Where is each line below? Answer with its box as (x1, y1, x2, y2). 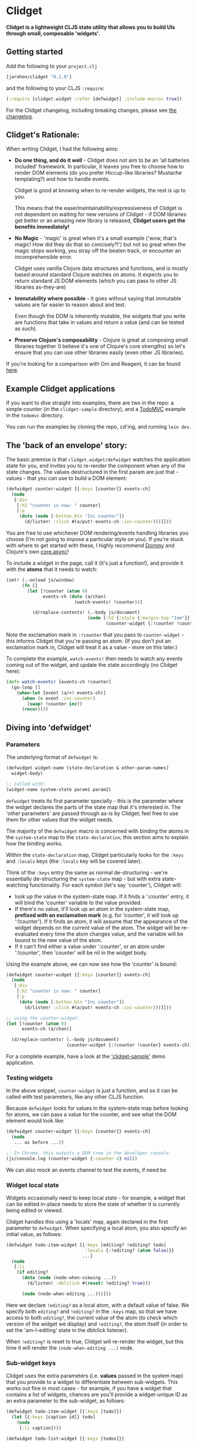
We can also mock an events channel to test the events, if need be (6, 1166, 167, 1173)
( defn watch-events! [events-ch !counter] (6, 679, 111, 685)
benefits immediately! (14, 223, 70, 231)
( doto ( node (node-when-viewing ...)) (21, 1275, 117, 1281)
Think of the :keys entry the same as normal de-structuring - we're (6, 869, 168, 876)
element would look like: (6, 1117, 64, 1124)
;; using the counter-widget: (6, 1015, 80, 1021)
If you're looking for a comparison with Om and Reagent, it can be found (6, 360, 181, 368)
